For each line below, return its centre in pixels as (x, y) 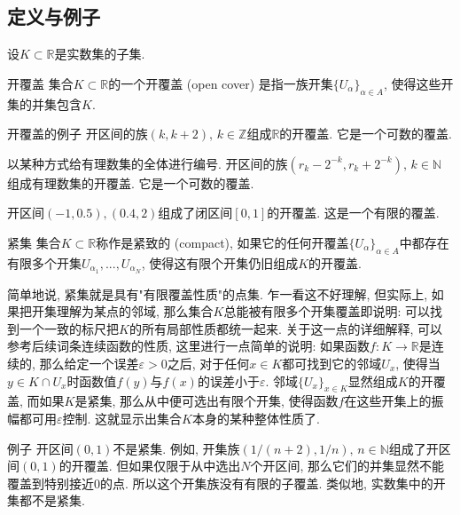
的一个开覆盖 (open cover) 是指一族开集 (221, 83)
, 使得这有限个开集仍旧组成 (220, 262)
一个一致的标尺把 (69, 328)
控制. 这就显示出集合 (122, 418)
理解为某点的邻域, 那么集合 (135, 311)
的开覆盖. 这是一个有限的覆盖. (353, 213)
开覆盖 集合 (40, 83)
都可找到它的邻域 (332, 363)
